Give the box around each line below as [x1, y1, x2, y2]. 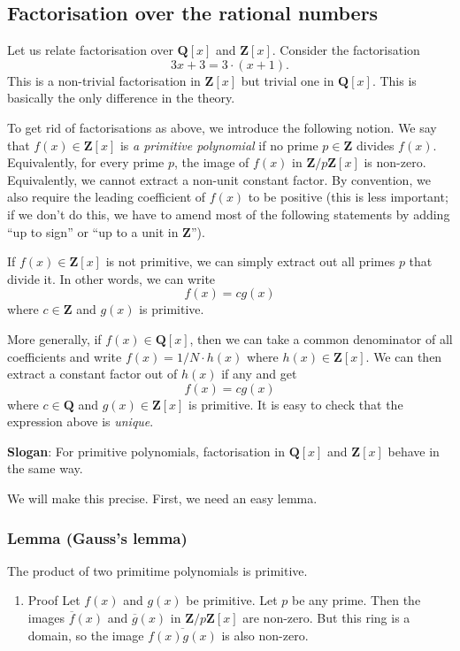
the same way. [7, 459, 83, 478]
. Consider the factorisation [272, 41, 420, 59]
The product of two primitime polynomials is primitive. [7, 561, 308, 579]
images [27, 609, 65, 627]
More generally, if [7, 329, 102, 348]
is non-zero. [364, 153, 426, 172]
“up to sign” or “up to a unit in [7, 222, 179, 241]
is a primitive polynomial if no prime [119, 135, 318, 154]
